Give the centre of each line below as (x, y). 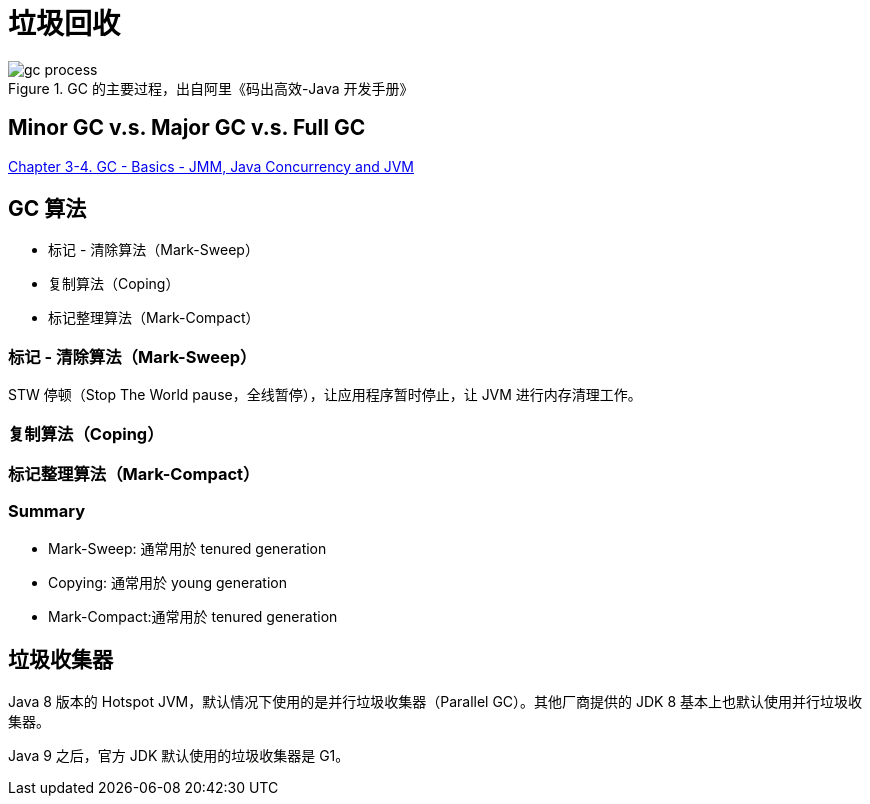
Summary (47, 511)
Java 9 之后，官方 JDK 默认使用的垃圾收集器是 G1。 (179, 755)
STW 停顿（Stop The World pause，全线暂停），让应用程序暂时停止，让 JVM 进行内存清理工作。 (325, 395)
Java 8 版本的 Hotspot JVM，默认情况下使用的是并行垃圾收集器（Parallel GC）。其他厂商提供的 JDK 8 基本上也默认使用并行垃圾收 (435, 701)
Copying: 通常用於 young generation (167, 582)
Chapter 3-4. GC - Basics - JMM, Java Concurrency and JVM (211, 166)
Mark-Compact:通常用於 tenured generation (193, 616)
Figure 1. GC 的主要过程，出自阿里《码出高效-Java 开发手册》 (211, 88)
